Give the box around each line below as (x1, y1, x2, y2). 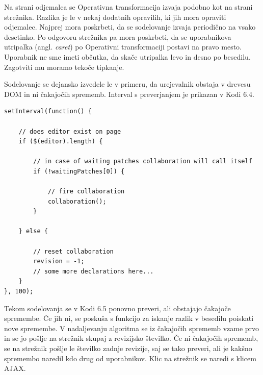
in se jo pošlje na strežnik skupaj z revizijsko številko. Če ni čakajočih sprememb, (4, 333, 258, 343)
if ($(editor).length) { (18, 138, 103, 145)
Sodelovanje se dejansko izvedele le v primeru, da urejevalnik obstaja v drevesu (4, 79, 251, 89)
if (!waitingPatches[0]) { (33, 167, 125, 175)
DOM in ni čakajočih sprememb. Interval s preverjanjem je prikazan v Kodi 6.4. (4, 88, 254, 99)
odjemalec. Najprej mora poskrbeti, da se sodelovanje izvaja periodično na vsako (4, 21, 256, 32)
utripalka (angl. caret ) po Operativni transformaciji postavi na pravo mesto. (4, 41, 242, 52)
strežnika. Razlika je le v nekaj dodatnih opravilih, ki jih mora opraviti (4, 11, 226, 22)
